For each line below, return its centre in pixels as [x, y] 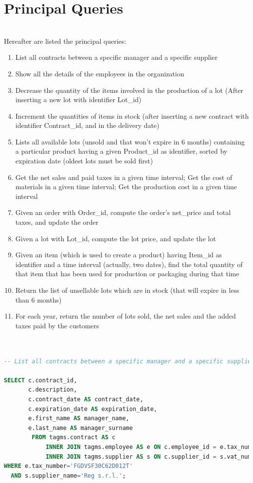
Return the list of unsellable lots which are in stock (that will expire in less [127, 290]
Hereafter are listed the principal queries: [65, 41]
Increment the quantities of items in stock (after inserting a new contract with [132, 116]
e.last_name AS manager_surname [81, 428]
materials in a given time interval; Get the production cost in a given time [126, 187]
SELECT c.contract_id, [41, 380]
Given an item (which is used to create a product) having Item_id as [119, 255]
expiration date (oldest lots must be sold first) [84, 161]
